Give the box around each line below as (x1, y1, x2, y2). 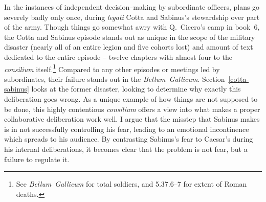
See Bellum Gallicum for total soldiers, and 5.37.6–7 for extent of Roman (16, 178, 247, 189)
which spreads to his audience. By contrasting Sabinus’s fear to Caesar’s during (4, 133, 253, 144)
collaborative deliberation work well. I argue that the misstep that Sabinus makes (4, 114, 260, 124)
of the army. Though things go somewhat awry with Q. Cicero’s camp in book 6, (4, 21, 260, 32)
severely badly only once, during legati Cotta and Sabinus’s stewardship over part (4, 11, 260, 22)
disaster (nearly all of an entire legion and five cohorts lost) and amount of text (4, 41, 253, 52)
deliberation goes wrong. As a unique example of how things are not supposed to (4, 94, 258, 104)
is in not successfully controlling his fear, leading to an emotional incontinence (4, 123, 249, 134)
